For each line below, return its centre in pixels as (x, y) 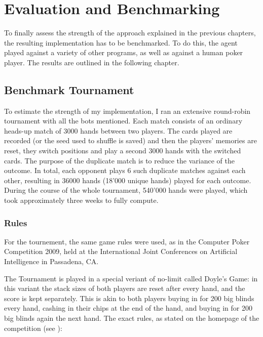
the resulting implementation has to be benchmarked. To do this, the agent (121, 42)
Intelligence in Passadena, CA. (51, 261)
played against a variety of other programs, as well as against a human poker (124, 52)
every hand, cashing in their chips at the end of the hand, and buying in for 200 (128, 308)
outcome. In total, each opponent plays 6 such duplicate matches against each (125, 170)
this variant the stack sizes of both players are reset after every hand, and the (125, 288)
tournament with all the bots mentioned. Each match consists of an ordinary (123, 121)
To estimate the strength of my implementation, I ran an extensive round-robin (127, 111)
